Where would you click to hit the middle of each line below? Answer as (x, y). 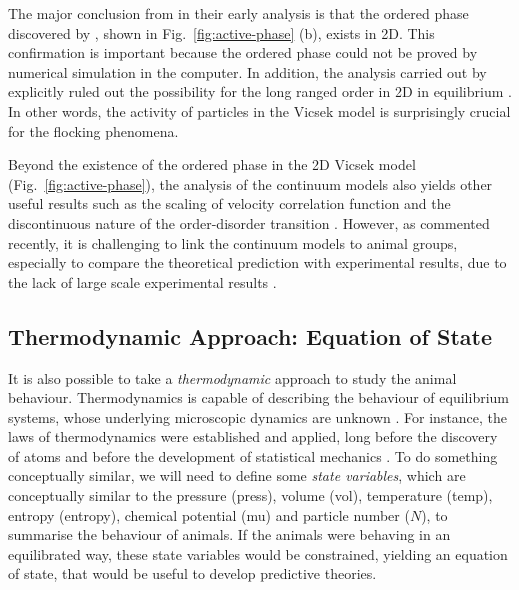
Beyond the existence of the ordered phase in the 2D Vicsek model (212, 164)
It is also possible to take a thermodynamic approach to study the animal (232, 377)
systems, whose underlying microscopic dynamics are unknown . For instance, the (258, 416)
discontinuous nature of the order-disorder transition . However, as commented (249, 222)
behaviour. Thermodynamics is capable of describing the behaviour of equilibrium (258, 397)
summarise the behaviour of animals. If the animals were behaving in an (229, 534)
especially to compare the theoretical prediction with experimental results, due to (257, 262)
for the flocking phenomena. (93, 130)
